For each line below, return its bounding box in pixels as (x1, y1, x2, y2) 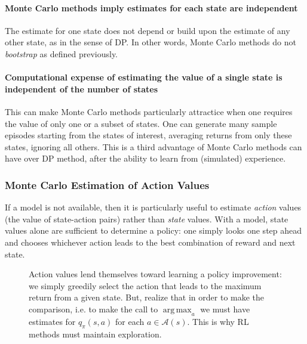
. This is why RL (187, 315, 249, 327)
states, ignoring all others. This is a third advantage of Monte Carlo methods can (5, 140, 302, 153)
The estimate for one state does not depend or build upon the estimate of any (5, 24, 290, 36)
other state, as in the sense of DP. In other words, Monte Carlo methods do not (5, 36, 296, 48)
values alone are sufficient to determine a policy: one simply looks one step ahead (5, 224, 302, 237)
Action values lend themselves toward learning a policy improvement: (29, 268, 282, 280)
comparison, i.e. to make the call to (29, 302, 158, 315)
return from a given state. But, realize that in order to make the (29, 291, 265, 303)
